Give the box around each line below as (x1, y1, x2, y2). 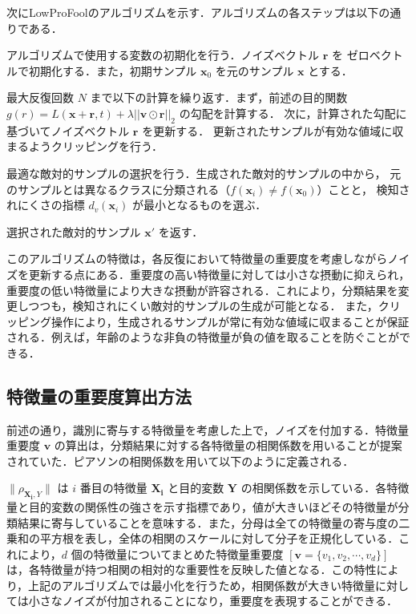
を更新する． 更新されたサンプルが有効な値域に (142, 122, 393, 139)
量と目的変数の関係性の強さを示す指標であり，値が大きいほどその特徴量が (6, 498, 398, 515)
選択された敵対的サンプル (6, 223, 141, 240)
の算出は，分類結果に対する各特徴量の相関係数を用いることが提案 (54, 437, 402, 454)
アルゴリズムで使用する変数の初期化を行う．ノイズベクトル (6, 46, 320, 63)
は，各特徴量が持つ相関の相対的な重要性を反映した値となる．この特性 (6, 561, 377, 578)
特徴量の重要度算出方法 (6, 383, 192, 408)
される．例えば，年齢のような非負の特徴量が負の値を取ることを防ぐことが (6, 329, 399, 345)
